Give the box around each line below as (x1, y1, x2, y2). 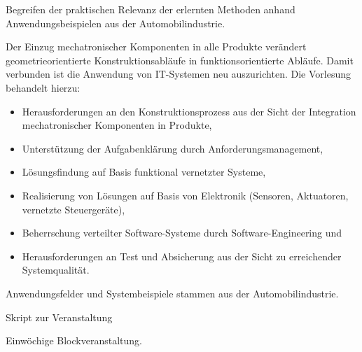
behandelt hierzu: (6, 80, 81, 94)
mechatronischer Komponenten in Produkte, (22, 118, 212, 132)
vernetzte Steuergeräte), (22, 202, 125, 216)
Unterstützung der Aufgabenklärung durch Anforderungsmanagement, (22, 141, 323, 155)
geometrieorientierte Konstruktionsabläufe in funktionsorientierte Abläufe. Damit (6, 52, 354, 67)
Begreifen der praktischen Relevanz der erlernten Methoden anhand (6, 2, 295, 16)
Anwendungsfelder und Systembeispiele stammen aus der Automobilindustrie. (6, 286, 339, 300)
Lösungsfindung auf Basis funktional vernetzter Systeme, (22, 164, 266, 179)
